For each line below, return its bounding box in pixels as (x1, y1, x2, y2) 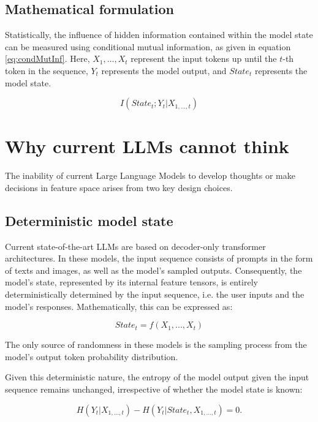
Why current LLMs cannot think (5, 134, 289, 159)
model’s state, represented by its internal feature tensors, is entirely (5, 276, 258, 288)
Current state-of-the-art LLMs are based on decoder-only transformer (5, 239, 266, 252)
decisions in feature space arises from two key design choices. (5, 181, 233, 194)
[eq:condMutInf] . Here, (5, 52, 90, 65)
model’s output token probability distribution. (5, 350, 178, 363)
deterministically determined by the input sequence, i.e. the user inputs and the (5, 288, 305, 301)
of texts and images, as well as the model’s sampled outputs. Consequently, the (5, 263, 302, 276)
